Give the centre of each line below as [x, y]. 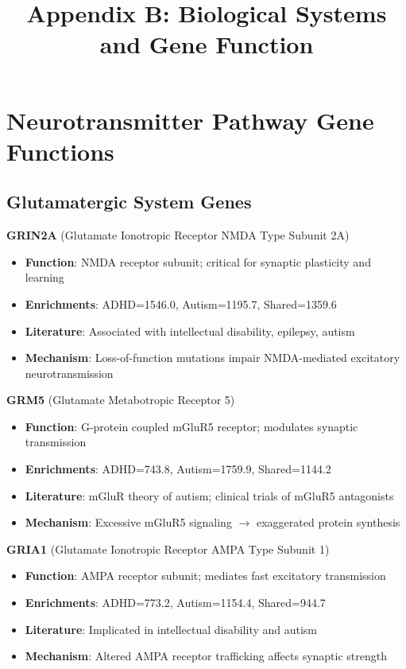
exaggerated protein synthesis [328, 522]
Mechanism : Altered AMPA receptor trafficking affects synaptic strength [206, 656]
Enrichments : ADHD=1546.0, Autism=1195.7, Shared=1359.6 [181, 303]
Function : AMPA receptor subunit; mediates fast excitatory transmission [205, 576]
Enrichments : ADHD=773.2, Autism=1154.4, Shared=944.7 [175, 603]
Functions [60, 151]
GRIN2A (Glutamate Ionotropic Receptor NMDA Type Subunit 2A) [178, 235]
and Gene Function [207, 44]
